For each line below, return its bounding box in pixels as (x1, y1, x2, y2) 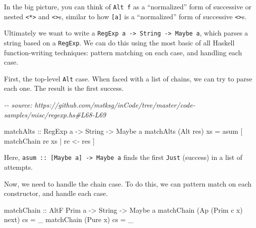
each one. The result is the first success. (4, 83, 124, 93)
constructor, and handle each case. (4, 188, 108, 198)
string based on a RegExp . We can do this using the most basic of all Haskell (4, 37, 235, 47)
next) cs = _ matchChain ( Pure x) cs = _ (4, 214, 134, 225)
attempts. (4, 162, 33, 172)
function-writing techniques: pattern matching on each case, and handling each (4, 47, 242, 57)
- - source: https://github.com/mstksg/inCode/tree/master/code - (4, 100, 195, 110)
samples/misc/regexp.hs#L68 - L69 (4, 109, 106, 119)
